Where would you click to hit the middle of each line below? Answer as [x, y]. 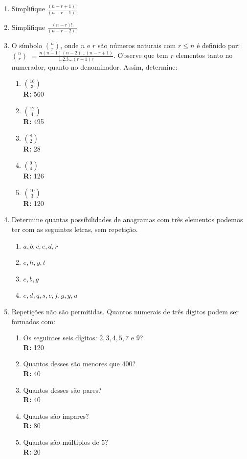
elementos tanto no [204, 55]
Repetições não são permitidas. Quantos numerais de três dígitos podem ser [125, 311]
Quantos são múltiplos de [61, 442]
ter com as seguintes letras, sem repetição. [75, 229]
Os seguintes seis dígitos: [60, 338]
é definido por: [218, 45]
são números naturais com [137, 45]
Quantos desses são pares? [62, 390]
